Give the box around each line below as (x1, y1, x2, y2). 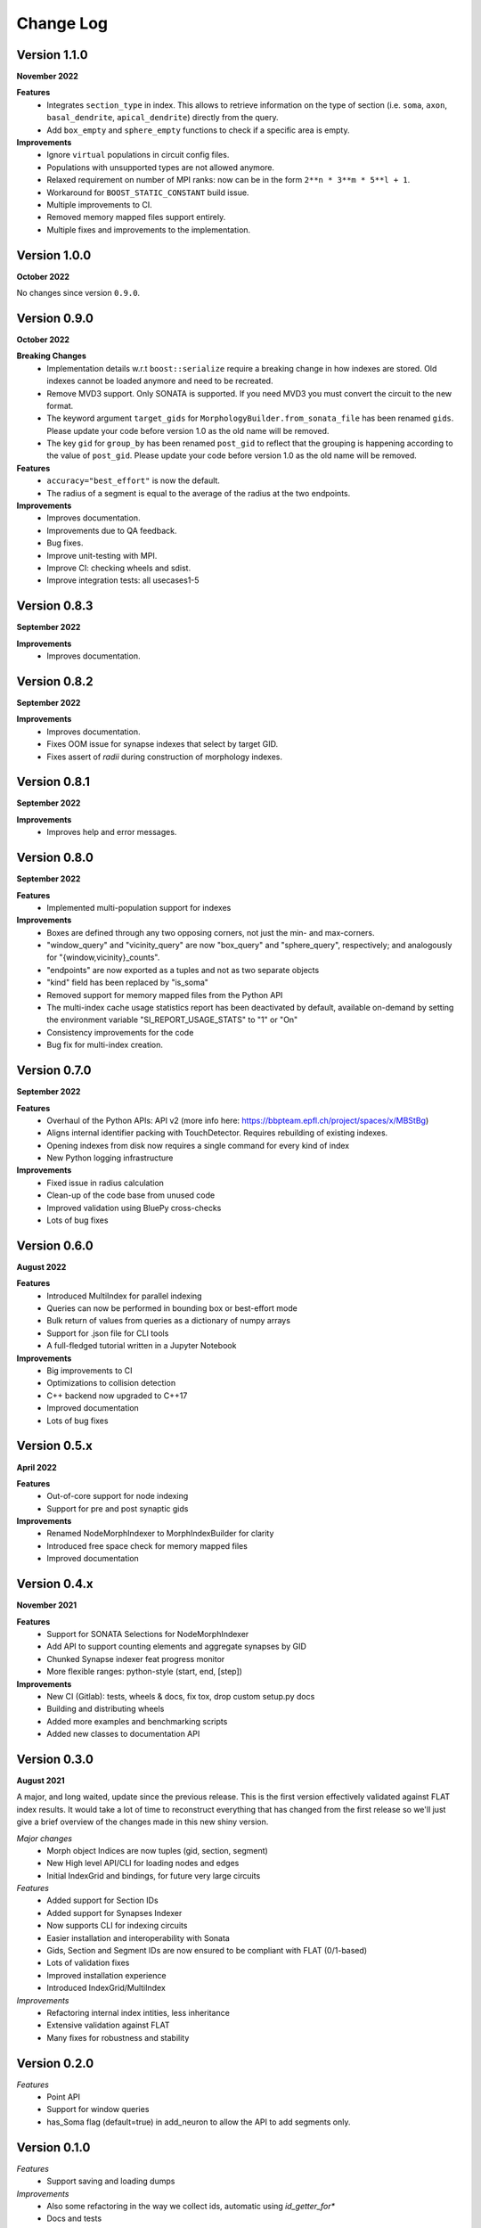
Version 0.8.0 (16, 850, 94, 865)
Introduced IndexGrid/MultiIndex (46, 1983, 167, 1994)
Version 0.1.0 (16, 2140, 91, 2155)
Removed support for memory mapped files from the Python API (46, 989, 283, 1000)
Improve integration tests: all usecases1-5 (46, 575, 200, 586)
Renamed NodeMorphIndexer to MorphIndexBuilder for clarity (46, 1528, 274, 1539)
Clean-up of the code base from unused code (46, 1190, 216, 1200)
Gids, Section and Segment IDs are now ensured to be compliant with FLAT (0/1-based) (46, 1945, 368, 1956)
